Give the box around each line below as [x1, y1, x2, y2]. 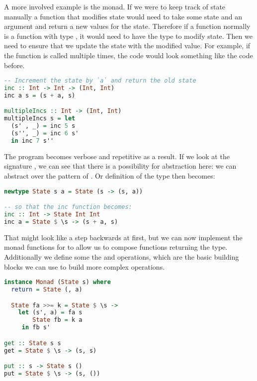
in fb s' [21, 324, 51, 331]
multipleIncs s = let [4, 115, 76, 122]
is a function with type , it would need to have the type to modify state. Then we [4, 30, 253, 41]
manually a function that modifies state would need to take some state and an [4, 11, 243, 21]
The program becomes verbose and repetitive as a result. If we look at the [4, 151, 230, 161]
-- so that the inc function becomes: [4, 203, 132, 211]
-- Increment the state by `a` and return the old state [4, 77, 196, 85]
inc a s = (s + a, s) [4, 92, 76, 99]
